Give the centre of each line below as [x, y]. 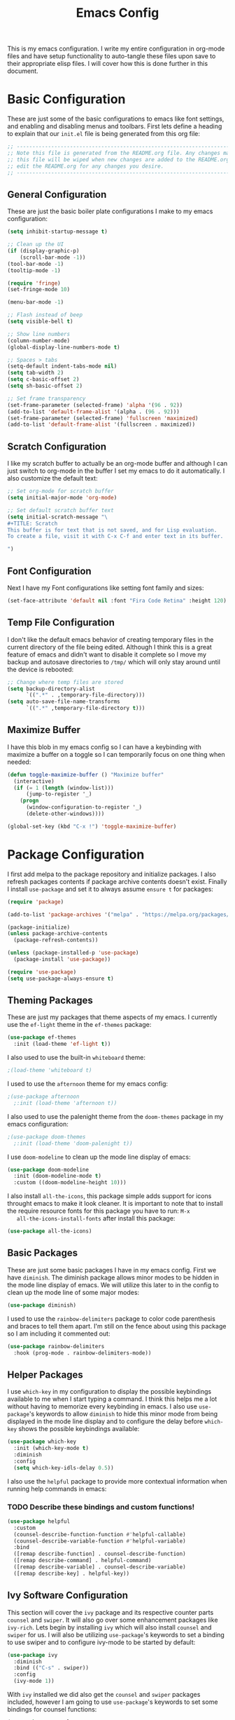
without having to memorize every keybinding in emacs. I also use [102, 1406]
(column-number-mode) [39, 341]
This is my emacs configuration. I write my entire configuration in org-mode [116, 49]
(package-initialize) [39, 927]
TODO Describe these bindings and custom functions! [101, 1507]
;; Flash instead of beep [45, 315]
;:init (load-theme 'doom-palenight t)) [73, 1143]
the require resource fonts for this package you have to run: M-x [99, 1211]
